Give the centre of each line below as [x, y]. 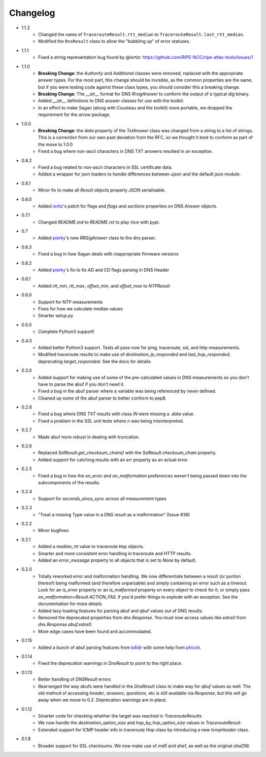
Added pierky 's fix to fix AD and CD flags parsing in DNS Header [104, 270]
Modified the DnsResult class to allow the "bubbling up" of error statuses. [114, 41]
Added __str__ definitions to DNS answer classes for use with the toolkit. [111, 101]
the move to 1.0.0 [56, 144]
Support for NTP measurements [70, 302]
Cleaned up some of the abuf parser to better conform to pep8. [102, 398]
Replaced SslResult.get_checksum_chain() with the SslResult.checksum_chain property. [127, 453]
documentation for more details [70, 604]
